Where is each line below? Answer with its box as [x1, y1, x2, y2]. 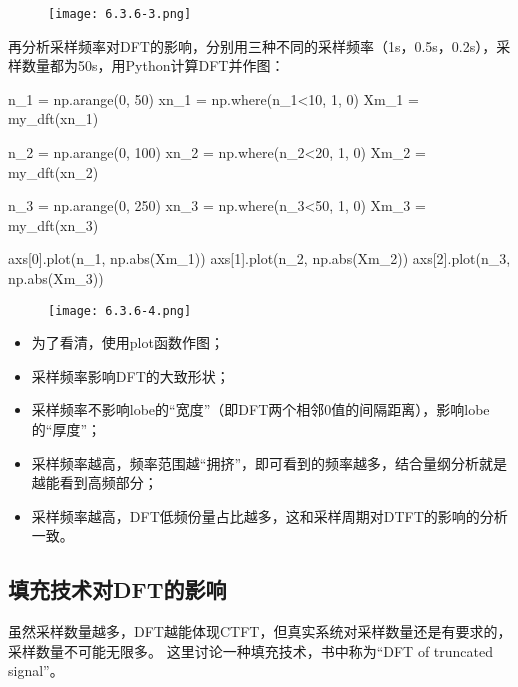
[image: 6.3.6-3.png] [48, 7, 192, 21]
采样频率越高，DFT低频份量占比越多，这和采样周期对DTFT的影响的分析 [31, 505, 508, 526]
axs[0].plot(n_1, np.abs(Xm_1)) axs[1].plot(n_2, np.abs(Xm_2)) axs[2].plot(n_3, [8, 248, 511, 269]
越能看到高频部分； [31, 472, 158, 493]
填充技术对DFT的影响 [8, 574, 227, 605]
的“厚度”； [31, 419, 102, 440]
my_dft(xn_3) [8, 214, 99, 235]
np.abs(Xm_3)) [8, 268, 104, 288]
